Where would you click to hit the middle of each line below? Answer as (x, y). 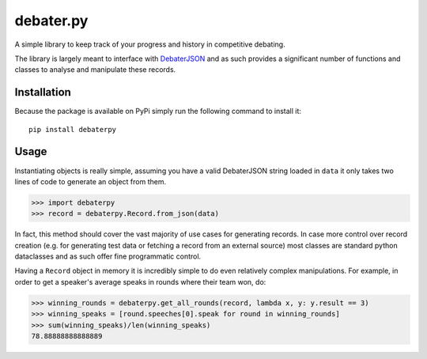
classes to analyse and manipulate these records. (95, 70)
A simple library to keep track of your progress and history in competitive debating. (150, 44)
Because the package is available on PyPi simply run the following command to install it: (158, 111)
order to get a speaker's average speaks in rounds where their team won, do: (140, 282)
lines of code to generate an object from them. (90, 181)
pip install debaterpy (73, 129)
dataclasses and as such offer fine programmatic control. (108, 256)
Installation (43, 92)
